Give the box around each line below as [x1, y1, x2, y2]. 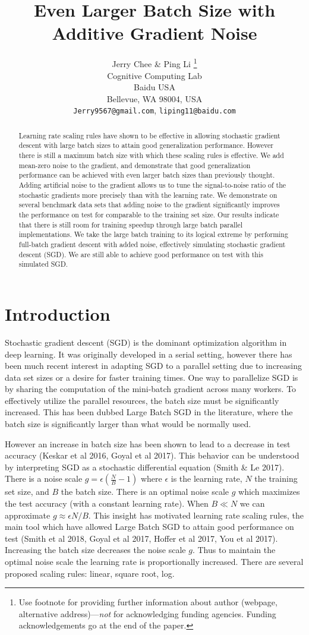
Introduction [5, 301, 111, 326]
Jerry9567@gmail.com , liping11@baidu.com [73, 104, 236, 116]
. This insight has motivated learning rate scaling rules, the [88, 508, 304, 521]
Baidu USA [134, 81, 175, 93]
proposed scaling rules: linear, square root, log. [5, 567, 175, 579]
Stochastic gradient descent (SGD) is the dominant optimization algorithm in [5, 336, 287, 348]
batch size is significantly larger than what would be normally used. [5, 418, 251, 430]
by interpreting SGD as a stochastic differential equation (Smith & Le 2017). [5, 460, 285, 473]
